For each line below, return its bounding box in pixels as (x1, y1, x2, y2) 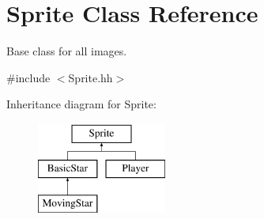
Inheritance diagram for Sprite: (6, 96, 157, 112)
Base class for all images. (6, 43, 127, 59)
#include (6, 69, 51, 85)
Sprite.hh (68, 69, 113, 85)
